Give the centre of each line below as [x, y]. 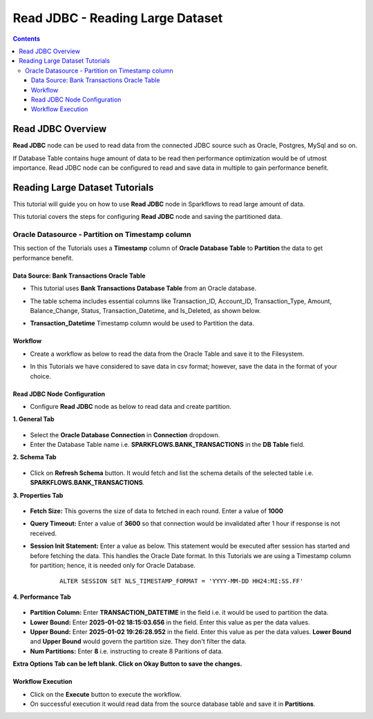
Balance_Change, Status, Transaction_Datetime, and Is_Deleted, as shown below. [145, 310]
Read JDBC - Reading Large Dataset [118, 18]
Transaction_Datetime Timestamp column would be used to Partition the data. [142, 323]
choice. [41, 376]
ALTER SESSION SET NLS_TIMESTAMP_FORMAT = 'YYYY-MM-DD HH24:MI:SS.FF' [182, 581]
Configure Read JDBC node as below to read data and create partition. [131, 406]
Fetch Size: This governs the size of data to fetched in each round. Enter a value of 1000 [156, 511]
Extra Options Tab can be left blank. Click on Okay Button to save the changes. [128, 664]
